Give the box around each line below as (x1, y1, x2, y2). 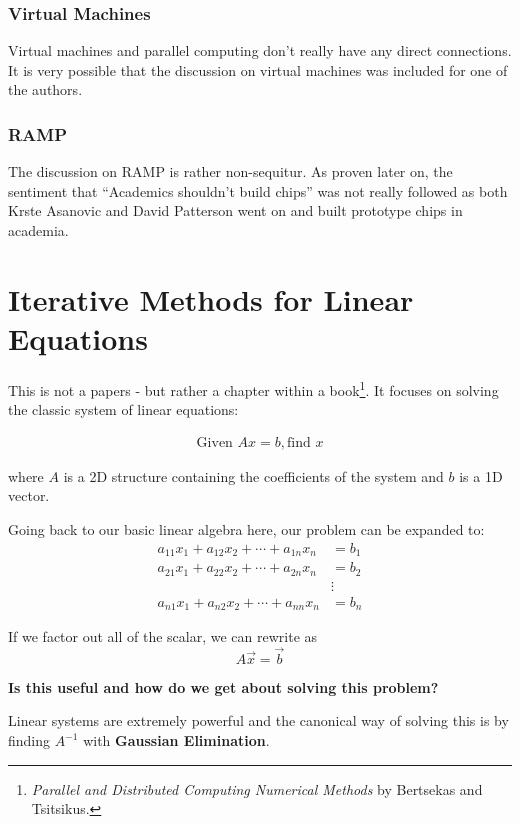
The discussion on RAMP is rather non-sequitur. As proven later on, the (8, 161, 453, 182)
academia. (8, 220, 69, 240)
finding (8, 730, 51, 751)
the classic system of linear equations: (8, 399, 239, 420)
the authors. (8, 79, 83, 100)
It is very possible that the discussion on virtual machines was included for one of (8, 59, 508, 80)
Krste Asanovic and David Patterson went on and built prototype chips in (8, 200, 463, 221)
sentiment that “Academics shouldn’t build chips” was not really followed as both (8, 180, 508, 201)
